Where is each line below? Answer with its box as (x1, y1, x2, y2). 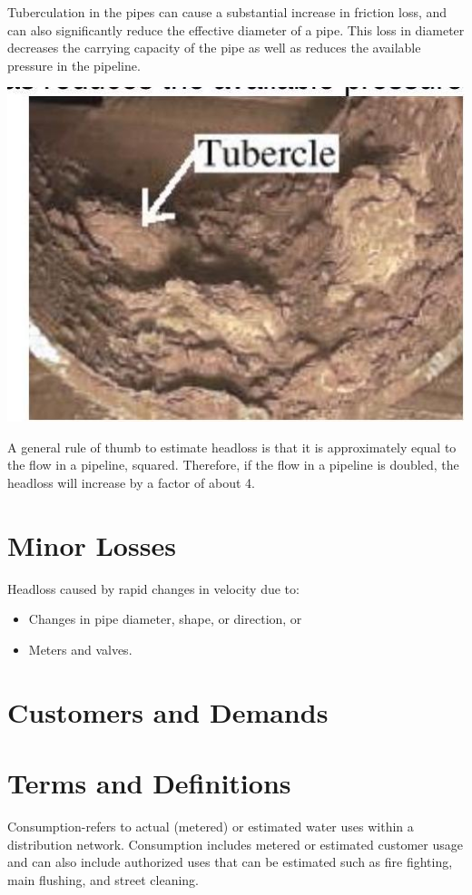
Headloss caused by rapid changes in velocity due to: (7, 579, 300, 598)
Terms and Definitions (7, 764, 291, 802)
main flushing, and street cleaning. (7, 870, 199, 889)
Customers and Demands (7, 693, 329, 730)
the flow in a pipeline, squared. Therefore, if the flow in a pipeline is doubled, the (7, 455, 459, 474)
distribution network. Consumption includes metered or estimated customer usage (7, 834, 463, 853)
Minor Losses (7, 526, 176, 563)
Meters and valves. (28, 639, 133, 658)
